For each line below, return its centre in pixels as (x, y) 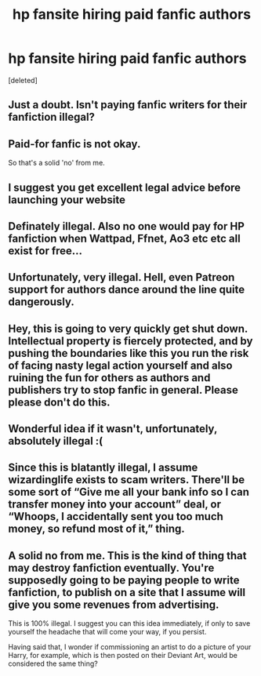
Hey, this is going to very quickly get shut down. (128, 328)
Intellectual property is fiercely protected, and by (130, 341)
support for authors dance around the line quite (127, 290)
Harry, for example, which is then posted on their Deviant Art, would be (123, 656)
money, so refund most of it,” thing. (97, 529)
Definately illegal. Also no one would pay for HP (127, 226)
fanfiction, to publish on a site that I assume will (127, 592)
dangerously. (41, 302)
